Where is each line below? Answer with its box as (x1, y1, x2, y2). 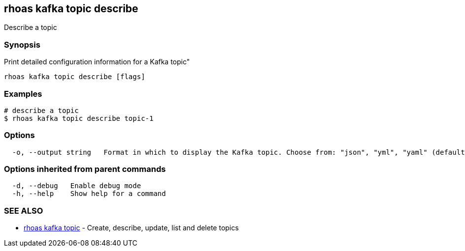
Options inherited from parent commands (4, 164, 166, 174)
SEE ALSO (4, 205, 43, 216)
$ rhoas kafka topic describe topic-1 (4, 114, 154, 122)
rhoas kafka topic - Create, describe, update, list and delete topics (24, 223, 239, 232)
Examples (4, 88, 42, 99)
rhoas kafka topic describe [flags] (4, 73, 145, 81)
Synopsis (4, 39, 40, 50)
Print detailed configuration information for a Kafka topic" (4, 57, 190, 66)
